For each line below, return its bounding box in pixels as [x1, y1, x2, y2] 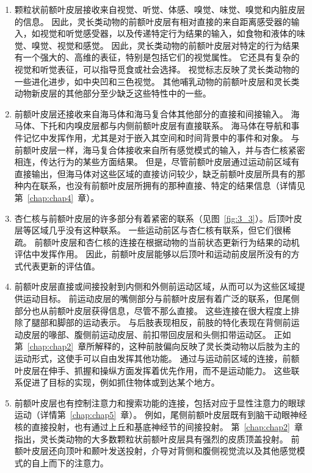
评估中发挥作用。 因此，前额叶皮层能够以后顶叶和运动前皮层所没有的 [14, 248, 291, 260]
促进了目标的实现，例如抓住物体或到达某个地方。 [23, 376, 220, 389]
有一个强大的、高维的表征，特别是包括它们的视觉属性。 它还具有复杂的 [14, 51, 300, 64]
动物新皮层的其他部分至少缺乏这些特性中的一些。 [14, 87, 211, 100]
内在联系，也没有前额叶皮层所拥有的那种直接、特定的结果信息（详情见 [23, 179, 305, 192]
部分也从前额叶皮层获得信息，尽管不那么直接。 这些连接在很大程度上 [14, 304, 291, 317]
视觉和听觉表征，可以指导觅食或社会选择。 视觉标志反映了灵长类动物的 [14, 62, 300, 75]
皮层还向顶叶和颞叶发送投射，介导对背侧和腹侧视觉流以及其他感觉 [31, 444, 297, 457]
